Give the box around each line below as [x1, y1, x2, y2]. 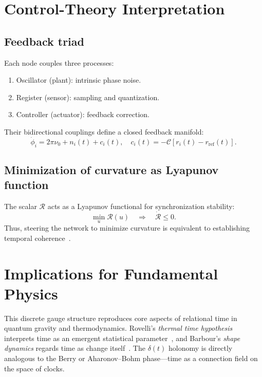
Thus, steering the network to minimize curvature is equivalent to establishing [4, 222, 250, 233]
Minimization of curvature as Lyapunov [4, 161, 219, 177]
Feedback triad [4, 33, 84, 49]
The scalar [4, 201, 37, 212]
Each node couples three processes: [4, 57, 114, 68]
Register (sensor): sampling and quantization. [16, 91, 160, 102]
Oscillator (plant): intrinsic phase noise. [16, 74, 141, 85]
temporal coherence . [4, 232, 71, 243]
